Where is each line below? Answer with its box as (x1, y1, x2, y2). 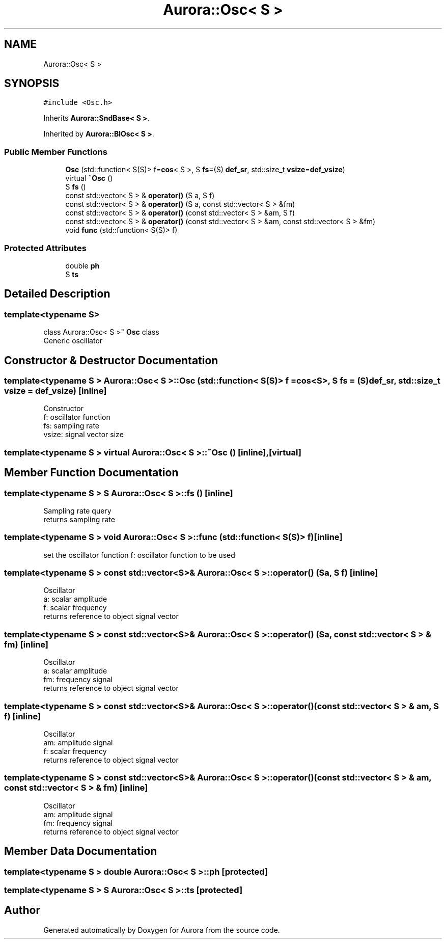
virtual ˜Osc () (65, 174, 113, 183)
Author (4, 904, 40, 917)
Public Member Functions (4, 146, 107, 157)
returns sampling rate (43, 515, 115, 524)
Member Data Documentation (4, 845, 157, 858)
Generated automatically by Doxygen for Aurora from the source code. (43, 925, 280, 934)
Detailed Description (4, 287, 110, 301)
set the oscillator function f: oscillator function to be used (43, 550, 235, 559)
